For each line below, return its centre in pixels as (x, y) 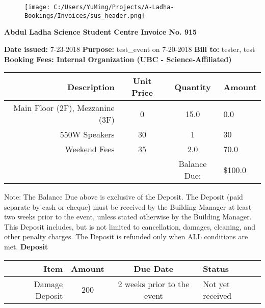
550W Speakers (87, 134)
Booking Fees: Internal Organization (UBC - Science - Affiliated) (118, 59)
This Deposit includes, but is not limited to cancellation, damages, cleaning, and (130, 226)
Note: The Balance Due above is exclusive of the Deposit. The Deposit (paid (124, 197)
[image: (37, 7)
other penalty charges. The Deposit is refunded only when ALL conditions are (126, 236)
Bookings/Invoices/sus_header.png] (85, 16)
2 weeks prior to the (154, 284)
